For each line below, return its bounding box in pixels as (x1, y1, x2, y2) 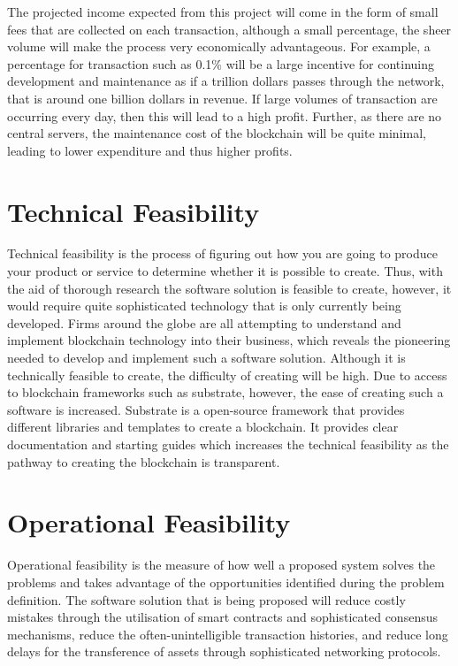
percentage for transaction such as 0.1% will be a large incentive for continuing (7, 54, 435, 73)
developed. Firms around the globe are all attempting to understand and (7, 313, 401, 332)
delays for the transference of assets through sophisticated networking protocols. (7, 642, 441, 661)
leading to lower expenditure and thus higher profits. (7, 141, 293, 159)
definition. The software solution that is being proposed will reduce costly (7, 590, 406, 609)
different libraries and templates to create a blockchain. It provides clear (7, 417, 399, 436)
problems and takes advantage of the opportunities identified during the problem (7, 572, 445, 591)
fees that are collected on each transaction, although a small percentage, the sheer (7, 19, 452, 38)
